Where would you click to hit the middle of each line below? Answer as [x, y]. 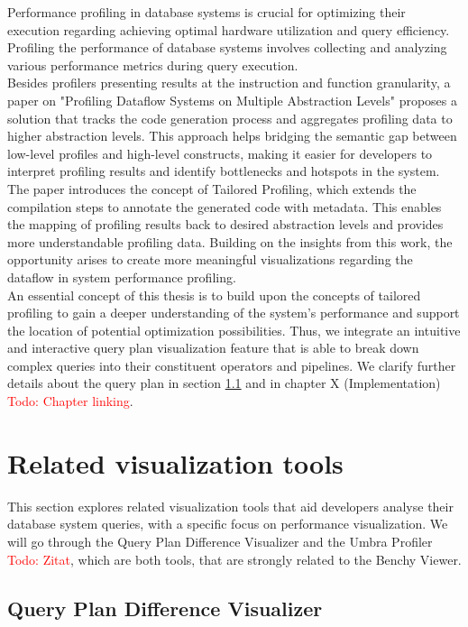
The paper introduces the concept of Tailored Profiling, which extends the [212, 188]
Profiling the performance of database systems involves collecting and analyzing [227, 47]
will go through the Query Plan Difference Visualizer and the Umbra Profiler [220, 541]
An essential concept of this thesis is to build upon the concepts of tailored [214, 295]
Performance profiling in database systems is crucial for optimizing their [206, 12]
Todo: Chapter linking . [70, 401]
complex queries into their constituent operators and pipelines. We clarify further [232, 365]
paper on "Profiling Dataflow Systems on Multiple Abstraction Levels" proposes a [232, 100]
